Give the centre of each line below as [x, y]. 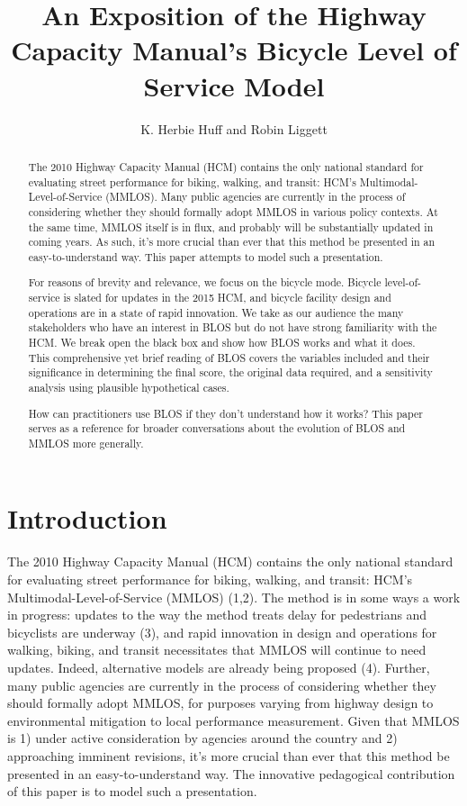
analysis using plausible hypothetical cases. [129, 387]
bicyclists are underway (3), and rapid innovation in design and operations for [222, 632]
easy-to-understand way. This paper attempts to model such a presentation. [206, 256]
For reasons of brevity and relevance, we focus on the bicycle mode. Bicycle [205, 282]
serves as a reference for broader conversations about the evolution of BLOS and [217, 428]
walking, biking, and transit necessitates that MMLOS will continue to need [217, 650]
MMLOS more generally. [86, 443]
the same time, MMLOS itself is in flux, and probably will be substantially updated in [231, 226]
